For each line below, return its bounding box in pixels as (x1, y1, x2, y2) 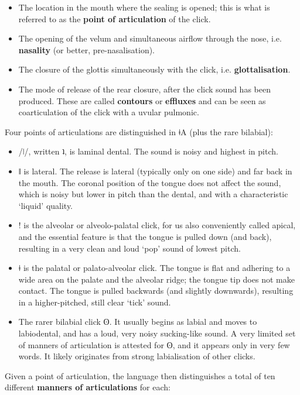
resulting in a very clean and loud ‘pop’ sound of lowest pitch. (18, 242, 241, 254)
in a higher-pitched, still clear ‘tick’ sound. (18, 296, 171, 308)
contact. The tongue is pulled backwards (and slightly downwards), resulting (18, 284, 294, 297)
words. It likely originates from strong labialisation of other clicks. (18, 350, 255, 362)
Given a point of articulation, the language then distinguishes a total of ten (5, 369, 275, 382)
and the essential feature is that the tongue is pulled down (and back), (18, 230, 272, 242)
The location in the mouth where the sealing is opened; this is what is (18, 1, 270, 13)
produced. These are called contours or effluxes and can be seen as (18, 94, 266, 107)
